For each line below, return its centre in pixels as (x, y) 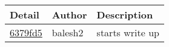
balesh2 (68, 32)
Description (125, 15)
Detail (25, 15)
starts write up (128, 32)
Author (69, 15)
